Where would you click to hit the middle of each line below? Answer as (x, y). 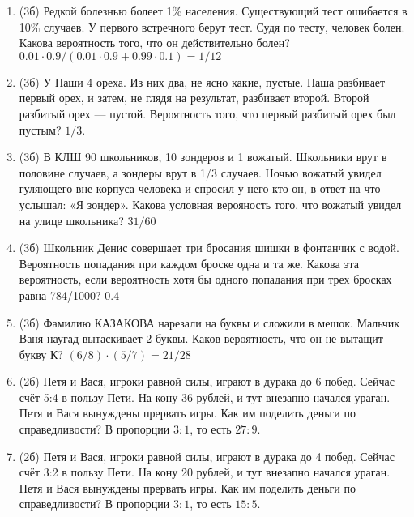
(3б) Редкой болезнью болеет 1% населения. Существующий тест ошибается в (213, 11)
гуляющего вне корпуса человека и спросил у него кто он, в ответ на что (200, 188)
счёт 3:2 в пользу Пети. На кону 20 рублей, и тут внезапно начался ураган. (205, 472)
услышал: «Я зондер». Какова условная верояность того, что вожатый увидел (210, 204)
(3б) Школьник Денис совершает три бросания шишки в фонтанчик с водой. (209, 248)
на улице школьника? (71, 220)
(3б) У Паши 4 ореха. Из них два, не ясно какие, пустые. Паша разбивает (202, 81)
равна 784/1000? (60, 295)
